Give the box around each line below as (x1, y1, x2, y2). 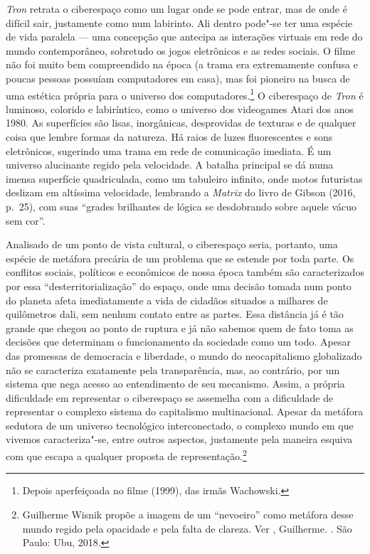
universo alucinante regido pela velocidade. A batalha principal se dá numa (6, 157, 334, 172)
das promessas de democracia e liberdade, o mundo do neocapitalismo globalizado (6, 348, 362, 363)
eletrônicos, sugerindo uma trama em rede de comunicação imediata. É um (6, 143, 332, 158)
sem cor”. (6, 213, 46, 228)
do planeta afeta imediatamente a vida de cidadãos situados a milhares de (6, 292, 328, 307)
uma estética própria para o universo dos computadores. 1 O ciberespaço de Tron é (6, 85, 364, 102)
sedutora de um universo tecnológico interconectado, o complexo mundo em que (6, 417, 354, 432)
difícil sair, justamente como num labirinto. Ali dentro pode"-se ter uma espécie (6, 15, 353, 30)
